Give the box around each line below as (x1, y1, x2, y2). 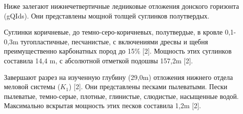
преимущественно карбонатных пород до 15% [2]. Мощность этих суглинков (4, 46, 232, 56)
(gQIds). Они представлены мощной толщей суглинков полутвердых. (4, 10, 209, 20)
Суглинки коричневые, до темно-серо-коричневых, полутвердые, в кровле (4, 27, 223, 37)
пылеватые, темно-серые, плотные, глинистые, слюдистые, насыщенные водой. (4, 91, 239, 101)
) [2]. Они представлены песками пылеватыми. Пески (68, 81, 227, 92)
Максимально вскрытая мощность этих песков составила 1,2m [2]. (4, 100, 201, 111)
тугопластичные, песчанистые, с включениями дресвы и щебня (20, 36, 208, 46)
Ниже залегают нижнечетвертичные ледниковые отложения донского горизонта (4, 1, 239, 11)
